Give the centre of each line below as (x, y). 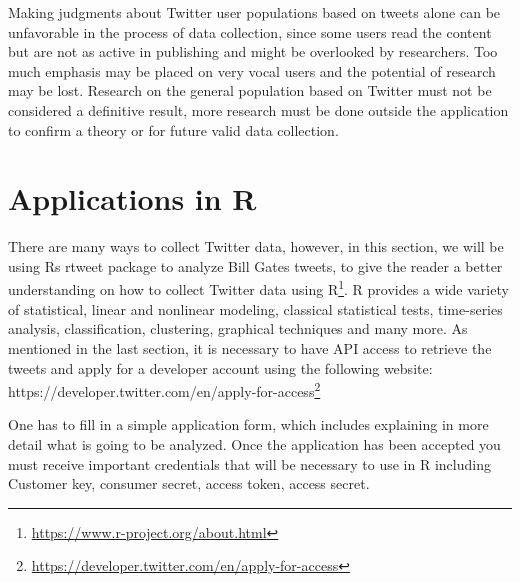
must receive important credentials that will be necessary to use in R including (249, 463)
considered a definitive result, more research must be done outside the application (258, 109)
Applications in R (132, 198)
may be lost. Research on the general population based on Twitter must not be (250, 90)
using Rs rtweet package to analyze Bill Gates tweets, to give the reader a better (255, 265)
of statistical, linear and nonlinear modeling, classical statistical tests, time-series (255, 308)
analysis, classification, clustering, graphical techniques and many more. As (238, 328)
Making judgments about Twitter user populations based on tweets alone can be (254, 12)
